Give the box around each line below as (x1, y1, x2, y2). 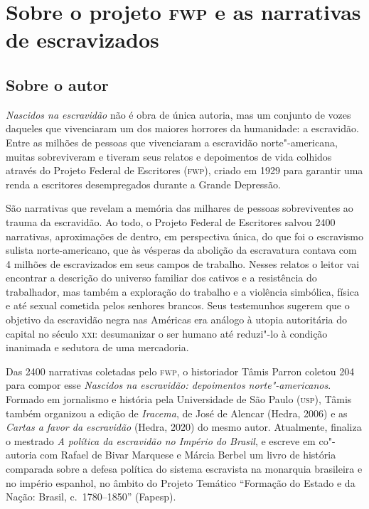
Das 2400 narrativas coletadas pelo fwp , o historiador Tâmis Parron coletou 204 (6, 363, 355, 378)
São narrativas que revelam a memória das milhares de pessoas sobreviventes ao (6, 200, 353, 215)
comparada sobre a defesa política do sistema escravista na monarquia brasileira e (6, 461, 363, 476)
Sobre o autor (6, 73, 109, 95)
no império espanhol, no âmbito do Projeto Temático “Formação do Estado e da (6, 475, 355, 490)
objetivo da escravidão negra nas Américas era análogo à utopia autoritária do (6, 312, 347, 327)
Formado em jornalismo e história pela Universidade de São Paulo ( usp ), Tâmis (6, 392, 352, 407)
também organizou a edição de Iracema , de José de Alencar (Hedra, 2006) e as (6, 405, 348, 420)
